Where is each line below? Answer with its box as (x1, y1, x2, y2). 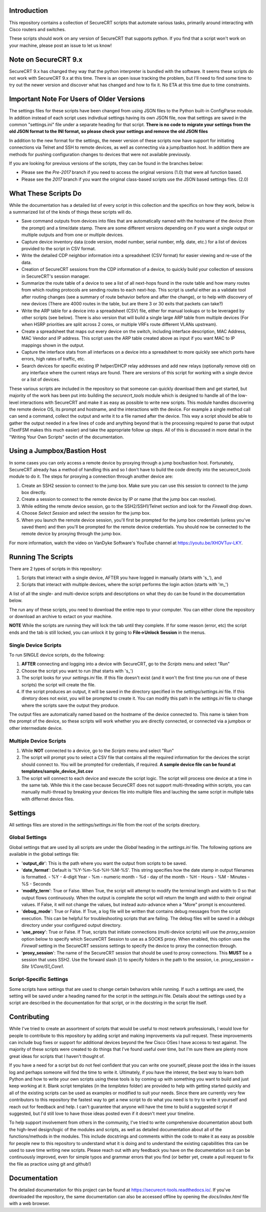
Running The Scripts (9, 553, 73, 561)
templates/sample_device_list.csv (21, 768, 94, 774)
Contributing (9, 1013, 49, 1021)
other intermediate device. (9, 725, 63, 731)
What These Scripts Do (9, 189, 82, 197)
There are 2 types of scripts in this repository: (9, 565, 102, 571)
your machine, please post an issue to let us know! (9, 42, 112, 48)
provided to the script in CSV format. (21, 246, 96, 252)
